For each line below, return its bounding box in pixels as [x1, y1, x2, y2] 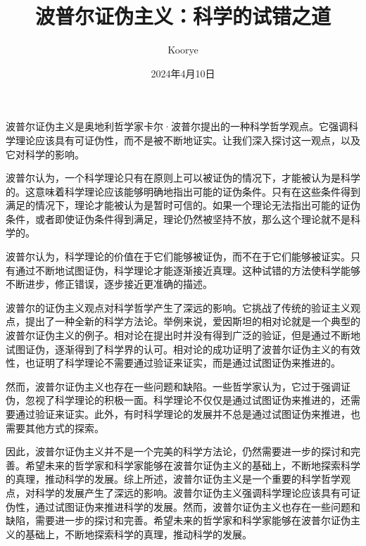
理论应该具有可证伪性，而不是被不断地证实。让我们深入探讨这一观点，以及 [15, 132, 360, 147]
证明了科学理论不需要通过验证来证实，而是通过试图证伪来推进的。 [34, 355, 341, 370]
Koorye [168, 42, 198, 57]
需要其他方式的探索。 [6, 420, 104, 435]
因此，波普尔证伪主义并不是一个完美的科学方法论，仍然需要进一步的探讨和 [6, 444, 351, 459]
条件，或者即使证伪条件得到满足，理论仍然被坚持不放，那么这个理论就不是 [6, 211, 351, 226]
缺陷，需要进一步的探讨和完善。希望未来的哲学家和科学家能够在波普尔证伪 [6, 513, 351, 528]
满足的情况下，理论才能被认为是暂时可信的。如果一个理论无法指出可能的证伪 [6, 198, 360, 212]
